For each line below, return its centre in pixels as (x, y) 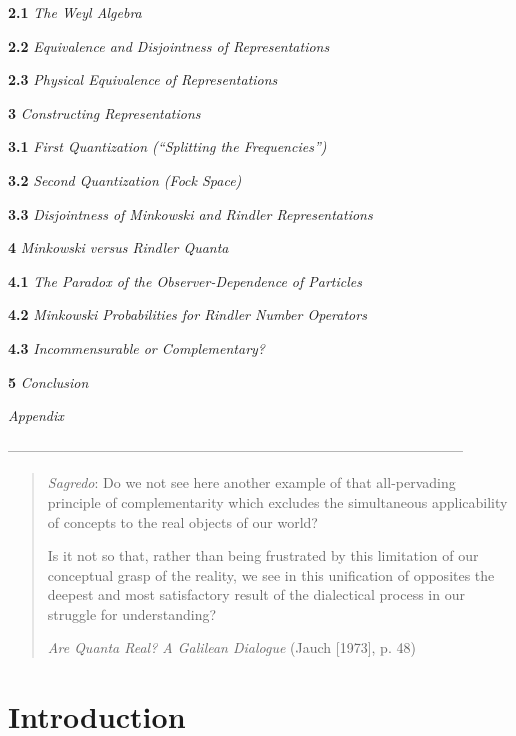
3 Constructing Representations (104, 112)
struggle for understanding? (132, 613)
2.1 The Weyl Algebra (75, 12)
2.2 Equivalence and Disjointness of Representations (169, 45)
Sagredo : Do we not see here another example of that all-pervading (251, 482)
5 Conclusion (48, 381)
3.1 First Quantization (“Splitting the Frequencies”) (167, 146)
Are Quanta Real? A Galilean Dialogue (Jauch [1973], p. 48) (231, 647)
